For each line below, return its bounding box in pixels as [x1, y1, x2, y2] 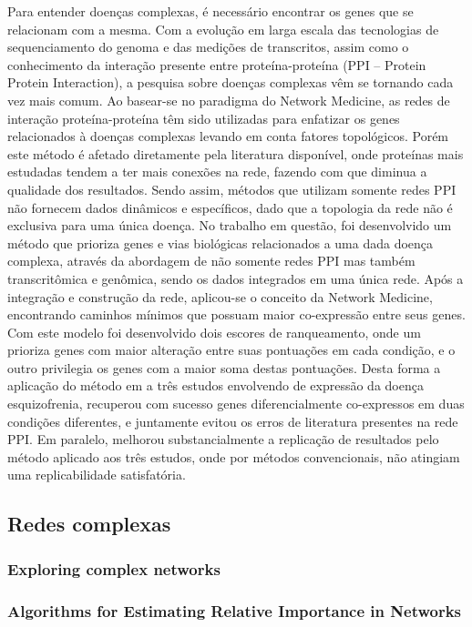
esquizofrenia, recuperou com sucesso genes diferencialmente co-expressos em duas [7, 394, 465, 413]
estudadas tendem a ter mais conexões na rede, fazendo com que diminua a [7, 162, 427, 181]
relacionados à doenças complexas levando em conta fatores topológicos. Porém [7, 126, 449, 146]
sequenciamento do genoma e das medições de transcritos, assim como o [7, 37, 409, 56]
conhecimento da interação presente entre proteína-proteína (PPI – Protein [7, 55, 426, 74]
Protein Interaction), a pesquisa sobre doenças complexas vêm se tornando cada [7, 73, 454, 92]
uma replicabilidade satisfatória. [7, 465, 186, 484]
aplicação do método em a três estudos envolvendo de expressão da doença [7, 376, 424, 395]
